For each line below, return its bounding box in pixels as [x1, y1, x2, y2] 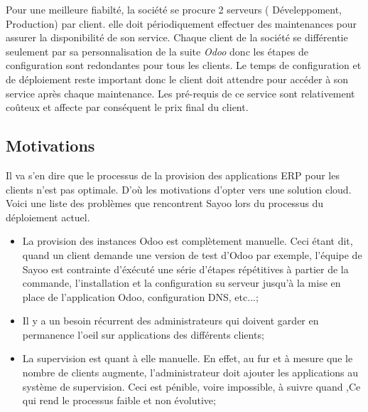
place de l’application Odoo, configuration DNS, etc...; [22, 289, 259, 304]
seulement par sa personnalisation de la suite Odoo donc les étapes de [6, 43, 309, 58]
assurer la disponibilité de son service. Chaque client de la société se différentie [6, 30, 348, 45]
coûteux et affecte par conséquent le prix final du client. [6, 100, 249, 115]
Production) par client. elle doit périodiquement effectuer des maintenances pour [6, 16, 357, 31]
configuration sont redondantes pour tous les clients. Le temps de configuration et [6, 58, 362, 73]
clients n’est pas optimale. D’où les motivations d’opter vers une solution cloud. [6, 181, 352, 196]
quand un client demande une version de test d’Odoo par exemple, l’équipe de [22, 247, 362, 262]
